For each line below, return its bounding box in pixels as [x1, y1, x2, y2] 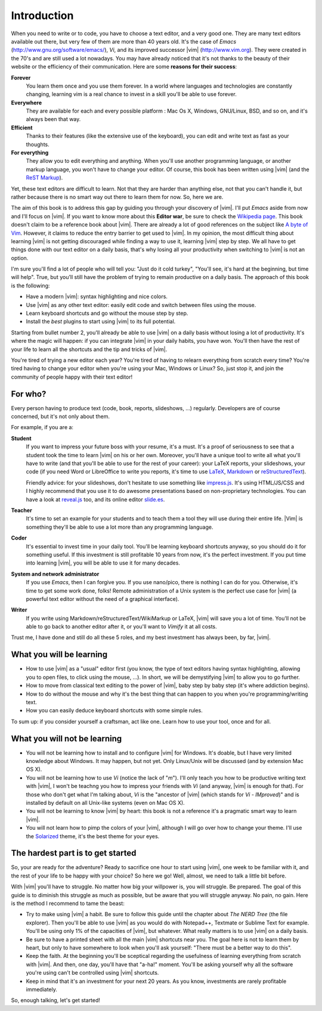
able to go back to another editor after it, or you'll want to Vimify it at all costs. [26, 623, 217, 630]
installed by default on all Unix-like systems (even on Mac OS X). [26, 799, 185, 806]
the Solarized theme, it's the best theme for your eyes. [26, 832, 160, 840]
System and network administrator [11, 570, 100, 578]
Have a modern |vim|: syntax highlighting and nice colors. [26, 293, 168, 300]
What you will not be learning [11, 733, 122, 743]
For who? [11, 389, 47, 399]
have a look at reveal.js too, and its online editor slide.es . [26, 495, 165, 503]
